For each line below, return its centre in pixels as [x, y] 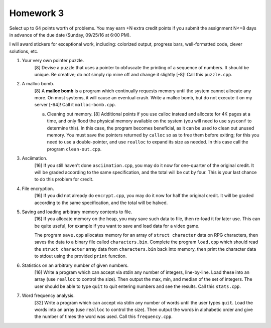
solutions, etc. [24, 51]
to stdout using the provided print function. [81, 256]
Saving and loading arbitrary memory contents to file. [77, 212]
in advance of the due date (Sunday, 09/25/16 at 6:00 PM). [70, 35]
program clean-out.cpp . [74, 149]
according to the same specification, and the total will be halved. [101, 203]
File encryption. [38, 189]
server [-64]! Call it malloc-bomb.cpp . [75, 105]
